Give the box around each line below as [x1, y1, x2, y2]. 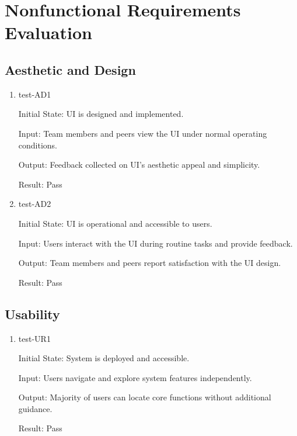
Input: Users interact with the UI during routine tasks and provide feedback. [18, 237, 293, 249]
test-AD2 [18, 198, 51, 210]
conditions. [18, 139, 58, 151]
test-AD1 [18, 88, 51, 100]
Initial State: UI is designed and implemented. [18, 108, 184, 120]
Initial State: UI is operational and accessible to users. [18, 217, 212, 229]
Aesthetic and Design [5, 60, 136, 78]
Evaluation [5, 20, 92, 44]
